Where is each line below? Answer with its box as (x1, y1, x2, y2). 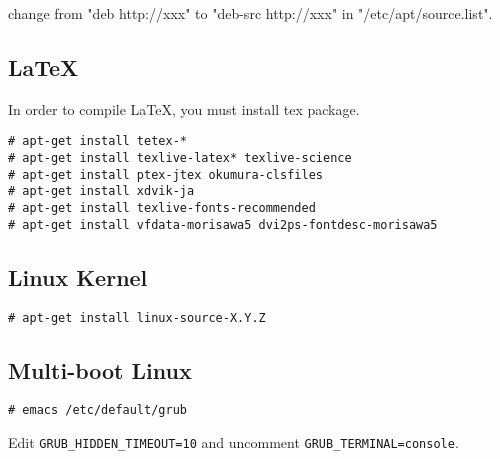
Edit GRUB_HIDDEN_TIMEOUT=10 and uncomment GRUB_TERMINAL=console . (8, 432, 459, 453)
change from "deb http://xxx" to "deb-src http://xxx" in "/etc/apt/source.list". (8, 3, 493, 23)
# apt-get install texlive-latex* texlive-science (8, 151, 352, 166)
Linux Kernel (8, 261, 148, 292)
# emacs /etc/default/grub (8, 403, 187, 418)
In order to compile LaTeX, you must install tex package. (8, 98, 360, 119)
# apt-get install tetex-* (8, 134, 187, 149)
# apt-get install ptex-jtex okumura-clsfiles (8, 167, 323, 182)
